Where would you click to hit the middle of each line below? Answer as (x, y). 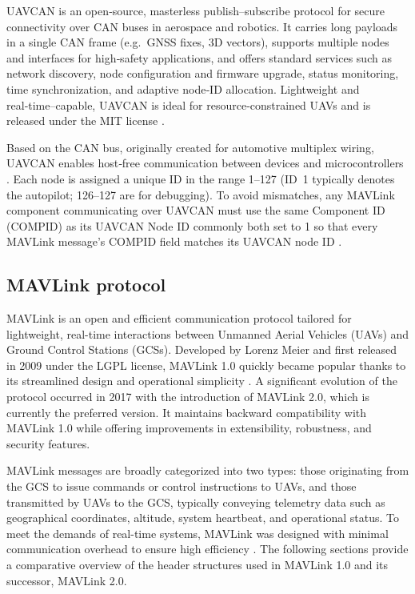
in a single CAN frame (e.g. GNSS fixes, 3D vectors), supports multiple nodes (198, 42)
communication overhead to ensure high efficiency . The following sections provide (207, 549)
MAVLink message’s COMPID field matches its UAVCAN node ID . (174, 241)
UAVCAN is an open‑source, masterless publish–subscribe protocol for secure (196, 10)
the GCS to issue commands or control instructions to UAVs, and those (182, 486)
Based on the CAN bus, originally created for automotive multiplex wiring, (190, 147)
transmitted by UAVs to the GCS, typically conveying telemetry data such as (196, 502)
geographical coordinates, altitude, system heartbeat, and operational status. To (203, 518)
